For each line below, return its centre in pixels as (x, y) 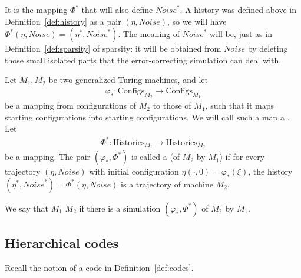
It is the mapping (36, 9)
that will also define (117, 9)
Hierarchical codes (62, 243)
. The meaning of (149, 34)
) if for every (242, 157)
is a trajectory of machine (167, 184)
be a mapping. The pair (48, 157)
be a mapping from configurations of (71, 105)
